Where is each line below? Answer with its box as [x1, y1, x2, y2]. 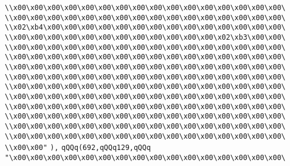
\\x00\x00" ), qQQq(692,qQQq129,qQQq [5, 143, 151, 152]
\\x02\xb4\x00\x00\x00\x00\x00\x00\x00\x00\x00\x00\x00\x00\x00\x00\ [5, 23, 286, 32]
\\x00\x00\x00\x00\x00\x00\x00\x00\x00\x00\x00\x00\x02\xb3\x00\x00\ [5, 33, 286, 41]
